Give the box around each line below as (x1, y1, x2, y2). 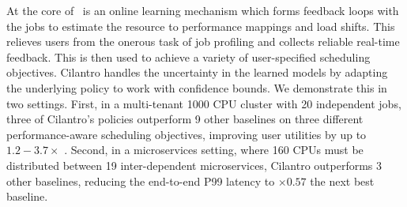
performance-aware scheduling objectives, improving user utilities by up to (6, 126, 367, 142)
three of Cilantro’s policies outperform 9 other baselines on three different (6, 111, 364, 127)
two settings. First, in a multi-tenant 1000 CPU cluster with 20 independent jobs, (6, 95, 401, 111)
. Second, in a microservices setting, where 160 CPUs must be (64, 141, 364, 158)
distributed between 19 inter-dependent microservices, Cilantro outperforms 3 (6, 156, 383, 173)
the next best (310, 172, 375, 189)
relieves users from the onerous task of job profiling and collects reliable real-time (6, 33, 400, 50)
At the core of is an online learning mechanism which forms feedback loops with (6, 2, 399, 18)
